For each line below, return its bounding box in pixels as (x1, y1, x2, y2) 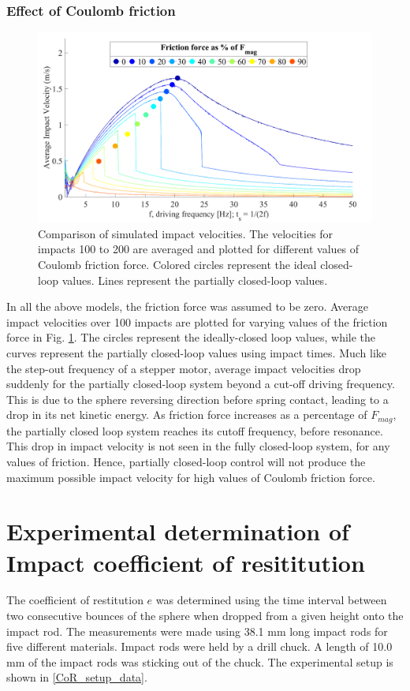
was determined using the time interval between (155, 592, 387, 608)
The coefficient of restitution (6, 592, 143, 608)
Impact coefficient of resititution (6, 546, 365, 578)
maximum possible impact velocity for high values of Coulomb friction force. (6, 469, 375, 485)
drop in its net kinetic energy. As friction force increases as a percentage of (6, 406, 367, 423)
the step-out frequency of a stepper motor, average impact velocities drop (6, 360, 361, 376)
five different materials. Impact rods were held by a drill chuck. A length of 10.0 (6, 638, 393, 655)
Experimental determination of (6, 515, 349, 547)
